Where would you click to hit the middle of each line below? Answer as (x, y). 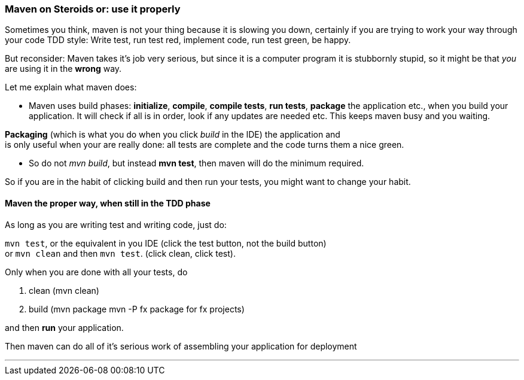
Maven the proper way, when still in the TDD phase (108, 203)
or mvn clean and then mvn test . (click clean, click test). (120, 253)
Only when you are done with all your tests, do (96, 272)
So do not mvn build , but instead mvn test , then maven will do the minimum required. (196, 163)
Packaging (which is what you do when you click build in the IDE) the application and (173, 135)
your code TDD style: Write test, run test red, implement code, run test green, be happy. (178, 40)
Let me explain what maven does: (71, 87)
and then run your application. (64, 327)
